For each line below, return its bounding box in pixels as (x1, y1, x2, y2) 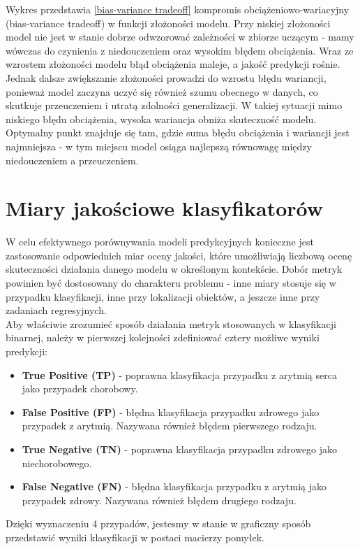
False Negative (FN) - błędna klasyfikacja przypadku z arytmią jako (22, 479, 327, 494)
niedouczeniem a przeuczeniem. (6, 152, 139, 167)
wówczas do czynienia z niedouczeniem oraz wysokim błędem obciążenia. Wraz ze (6, 43, 354, 57)
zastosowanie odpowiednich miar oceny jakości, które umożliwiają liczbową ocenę (6, 248, 352, 262)
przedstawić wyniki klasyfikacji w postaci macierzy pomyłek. (6, 529, 264, 544)
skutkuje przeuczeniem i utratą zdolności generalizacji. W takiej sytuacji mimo (6, 98, 343, 113)
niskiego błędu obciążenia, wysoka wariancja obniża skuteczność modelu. (6, 111, 317, 126)
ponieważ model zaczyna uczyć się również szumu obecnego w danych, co (6, 84, 318, 99)
